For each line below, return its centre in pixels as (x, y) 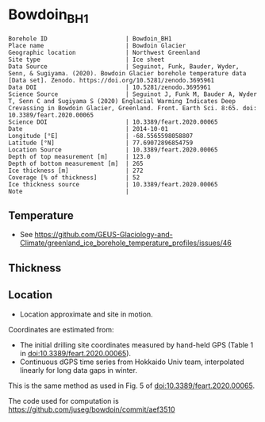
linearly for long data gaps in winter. (78, 370)
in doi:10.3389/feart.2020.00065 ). (75, 353)
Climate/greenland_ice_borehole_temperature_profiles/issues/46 (125, 243)
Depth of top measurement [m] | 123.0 (79, 156)
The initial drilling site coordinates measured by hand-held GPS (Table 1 (136, 345)
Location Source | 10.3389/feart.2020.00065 (113, 150)
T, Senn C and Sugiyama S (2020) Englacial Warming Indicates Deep (122, 101)
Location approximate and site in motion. (86, 314)
